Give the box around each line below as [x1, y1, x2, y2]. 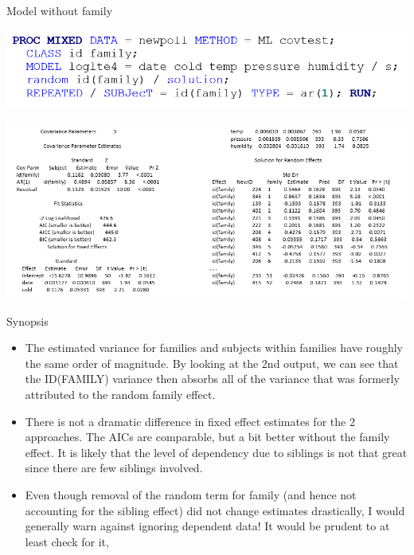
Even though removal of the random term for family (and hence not [25, 486, 357, 502]
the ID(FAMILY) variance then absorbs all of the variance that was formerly [25, 370, 400, 387]
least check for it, [25, 533, 109, 549]
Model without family [6, 2, 113, 18]
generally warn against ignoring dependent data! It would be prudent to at [25, 518, 390, 534]
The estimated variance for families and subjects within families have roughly [25, 339, 403, 356]
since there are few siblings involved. [25, 459, 203, 476]
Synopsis [6, 312, 49, 329]
